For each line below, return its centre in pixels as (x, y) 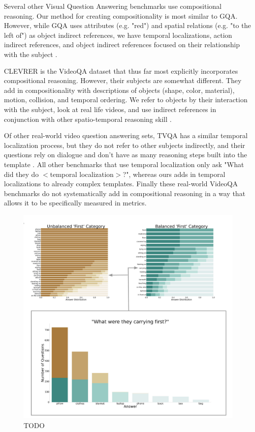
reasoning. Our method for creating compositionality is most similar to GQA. (121, 15)
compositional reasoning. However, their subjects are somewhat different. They (123, 80)
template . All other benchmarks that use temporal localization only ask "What (124, 164)
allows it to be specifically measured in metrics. (75, 203)
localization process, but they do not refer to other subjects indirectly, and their (125, 145)
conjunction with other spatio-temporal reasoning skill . (88, 119)
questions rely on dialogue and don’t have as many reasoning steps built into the (126, 155)
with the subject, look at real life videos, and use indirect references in (110, 109)
